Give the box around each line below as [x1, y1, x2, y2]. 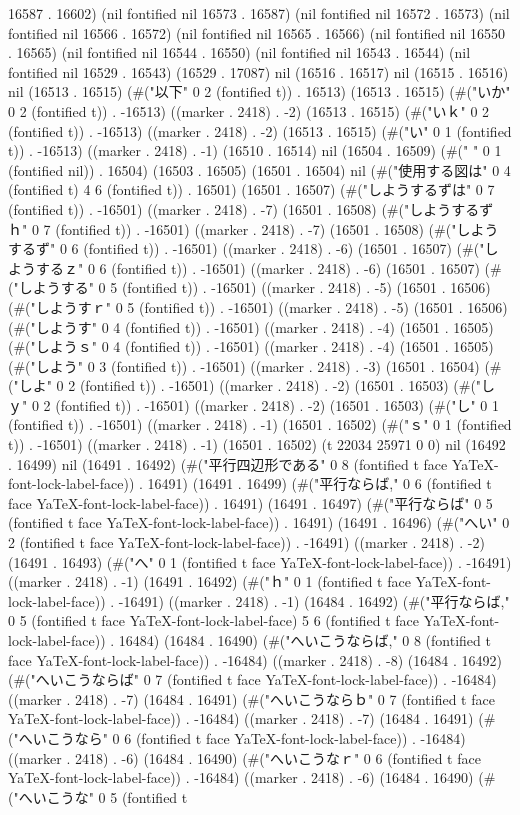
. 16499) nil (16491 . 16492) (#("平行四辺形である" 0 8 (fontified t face [8, 453, 448, 474]
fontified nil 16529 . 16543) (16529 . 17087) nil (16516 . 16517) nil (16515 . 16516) [8, 61, 509, 82]
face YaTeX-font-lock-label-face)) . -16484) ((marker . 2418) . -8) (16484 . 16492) [8, 649, 502, 670]
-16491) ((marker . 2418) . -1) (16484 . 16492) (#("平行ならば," [118, 590, 510, 611]
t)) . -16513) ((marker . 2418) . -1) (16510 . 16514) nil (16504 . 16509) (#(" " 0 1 [8, 140, 502, 161]
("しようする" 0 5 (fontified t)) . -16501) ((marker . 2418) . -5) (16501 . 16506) [8, 277, 491, 298]
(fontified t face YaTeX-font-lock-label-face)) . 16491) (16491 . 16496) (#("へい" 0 [8, 512, 510, 533]
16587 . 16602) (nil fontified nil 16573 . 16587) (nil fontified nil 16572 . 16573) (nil [8, 3, 510, 23]
